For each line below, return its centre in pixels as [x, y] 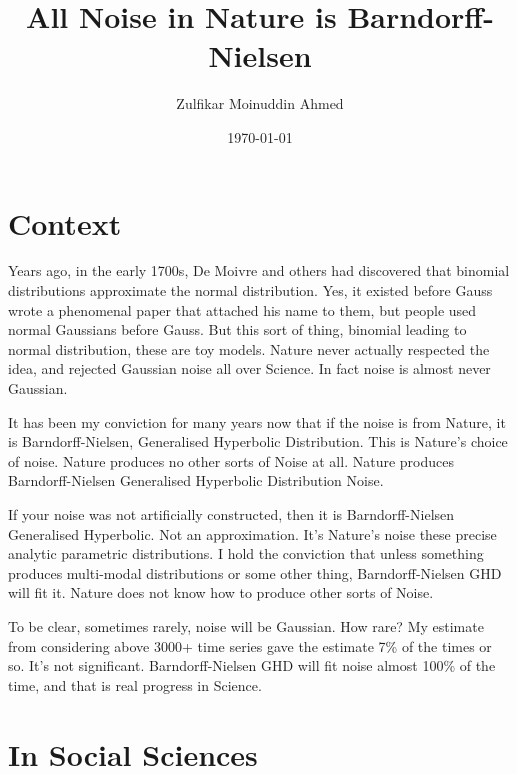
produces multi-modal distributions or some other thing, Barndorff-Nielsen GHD [255, 572]
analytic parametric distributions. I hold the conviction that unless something [246, 553]
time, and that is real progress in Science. [135, 684]
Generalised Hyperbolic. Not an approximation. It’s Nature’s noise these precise [252, 533]
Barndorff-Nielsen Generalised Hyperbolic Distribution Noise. [196, 480]
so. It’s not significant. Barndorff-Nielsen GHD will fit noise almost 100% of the [252, 665]
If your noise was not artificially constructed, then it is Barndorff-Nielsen [231, 513]
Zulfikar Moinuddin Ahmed [260, 103]
